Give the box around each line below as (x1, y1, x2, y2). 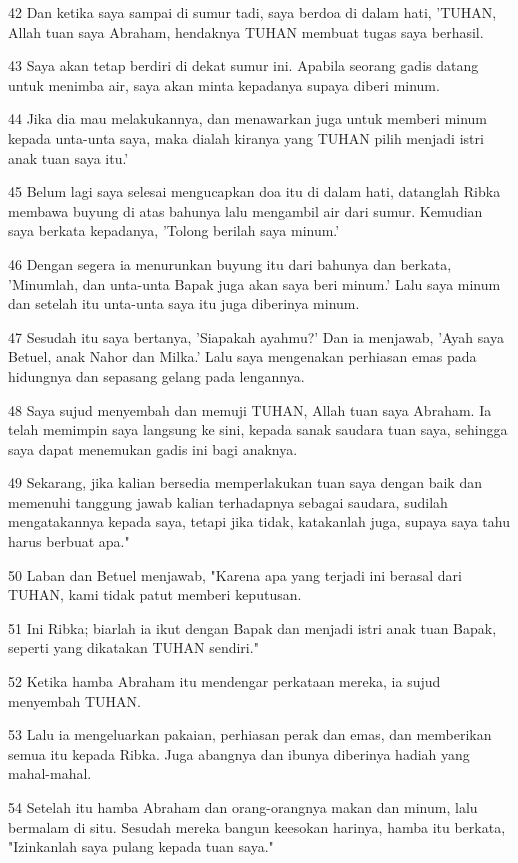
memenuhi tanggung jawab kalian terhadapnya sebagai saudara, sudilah (8, 491, 448, 512)
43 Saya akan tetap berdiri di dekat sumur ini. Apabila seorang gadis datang (8, 55, 479, 76)
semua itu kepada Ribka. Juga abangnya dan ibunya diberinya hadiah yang (8, 743, 470, 764)
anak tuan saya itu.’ (8, 147, 129, 168)
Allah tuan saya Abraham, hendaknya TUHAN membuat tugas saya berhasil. (8, 21, 484, 42)
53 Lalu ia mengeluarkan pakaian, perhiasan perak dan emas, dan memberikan (8, 724, 492, 745)
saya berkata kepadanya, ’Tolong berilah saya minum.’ (8, 220, 340, 241)
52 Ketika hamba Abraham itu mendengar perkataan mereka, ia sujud (8, 671, 441, 692)
